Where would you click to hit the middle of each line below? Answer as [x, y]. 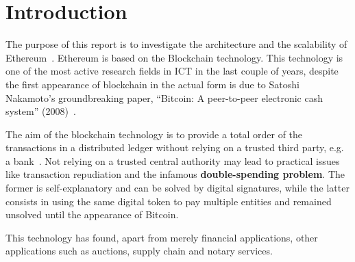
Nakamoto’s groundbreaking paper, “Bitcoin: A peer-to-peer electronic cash [164, 97]
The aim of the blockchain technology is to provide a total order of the [154, 134]
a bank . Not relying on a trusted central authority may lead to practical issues [173, 160]
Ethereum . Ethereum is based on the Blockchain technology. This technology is [174, 57]
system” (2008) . [41, 111]
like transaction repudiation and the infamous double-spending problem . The [175, 174]
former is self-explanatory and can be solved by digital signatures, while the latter [177, 188]
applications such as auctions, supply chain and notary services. [139, 251]
